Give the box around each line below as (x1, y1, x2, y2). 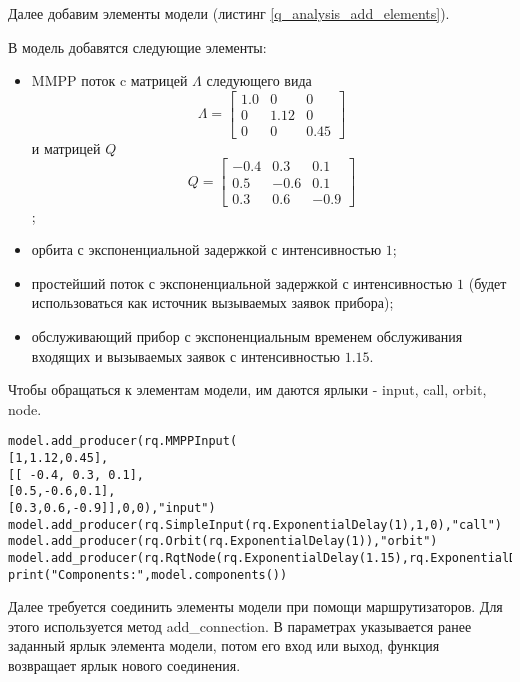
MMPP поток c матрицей (31, 70, 188, 91)
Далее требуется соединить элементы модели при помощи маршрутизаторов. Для (8, 596, 503, 617)
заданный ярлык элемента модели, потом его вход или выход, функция (8, 635, 440, 656)
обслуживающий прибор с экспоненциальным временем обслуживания (31, 325, 463, 346)
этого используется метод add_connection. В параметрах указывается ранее (8, 615, 472, 636)
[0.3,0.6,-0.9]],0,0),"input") (8, 500, 216, 515)
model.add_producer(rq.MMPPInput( (8, 434, 238, 449)
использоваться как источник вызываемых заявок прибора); (31, 292, 394, 313)
